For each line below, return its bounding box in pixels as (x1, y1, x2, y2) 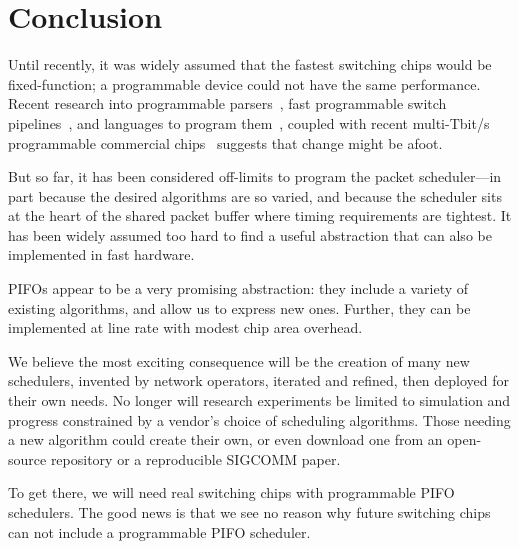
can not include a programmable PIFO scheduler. (8, 521, 311, 542)
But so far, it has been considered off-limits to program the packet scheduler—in (8, 166, 502, 187)
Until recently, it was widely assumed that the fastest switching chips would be (8, 54, 492, 75)
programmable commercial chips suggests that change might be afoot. (8, 132, 443, 153)
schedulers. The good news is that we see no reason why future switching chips (8, 502, 491, 522)
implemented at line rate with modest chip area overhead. (8, 317, 363, 338)
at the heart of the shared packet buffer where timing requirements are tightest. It (8, 205, 512, 226)
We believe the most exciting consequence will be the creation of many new (8, 350, 470, 371)
